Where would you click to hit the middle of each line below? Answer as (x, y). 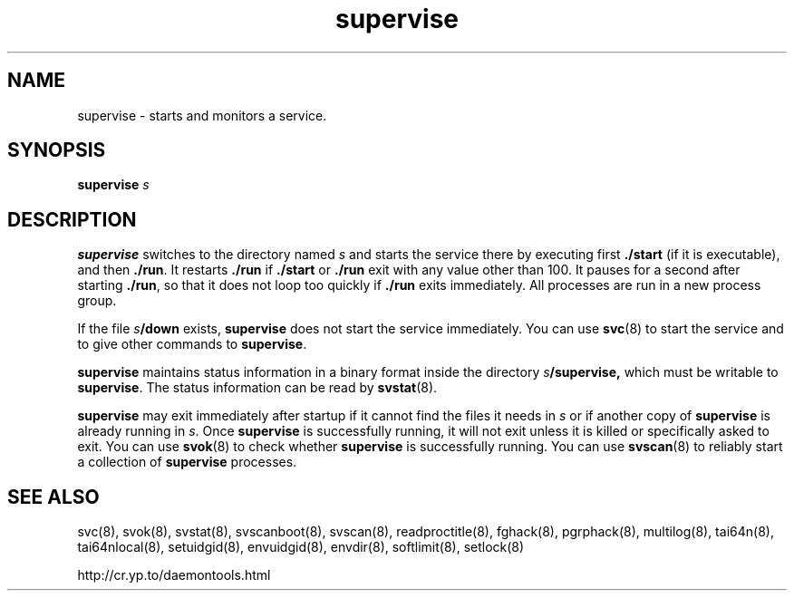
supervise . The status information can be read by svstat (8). (257, 388)
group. (97, 301)
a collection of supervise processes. (187, 462)
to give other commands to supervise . (192, 344)
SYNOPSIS (57, 150)
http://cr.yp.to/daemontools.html (174, 575)
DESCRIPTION (72, 219)
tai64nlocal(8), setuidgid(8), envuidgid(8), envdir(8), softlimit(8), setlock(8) (301, 547)
